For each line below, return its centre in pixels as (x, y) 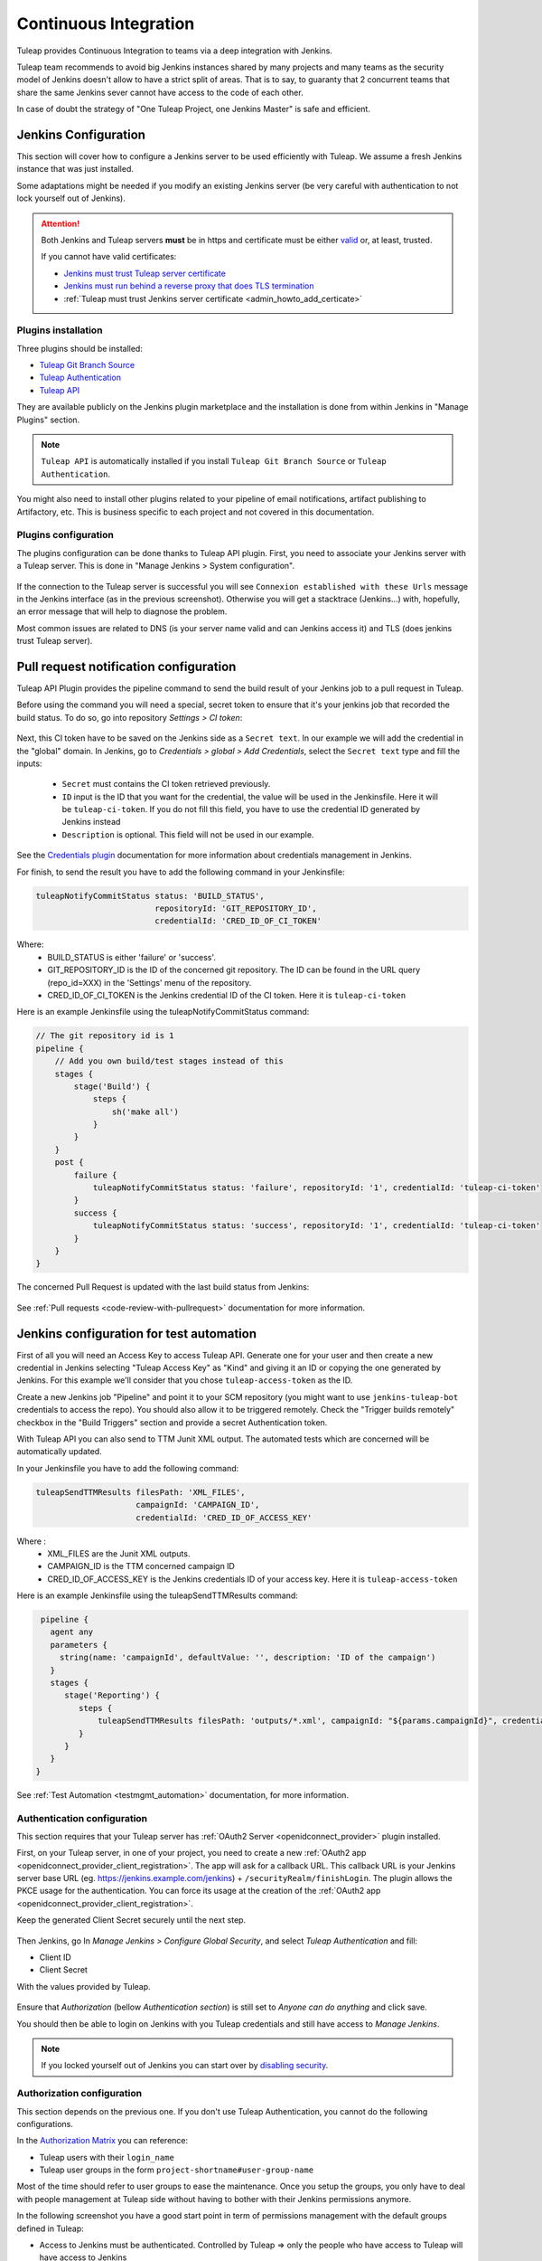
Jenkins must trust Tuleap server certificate (145, 273)
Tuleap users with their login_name (107, 2157)
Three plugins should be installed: (80, 348)
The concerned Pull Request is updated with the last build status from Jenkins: (163, 1287)
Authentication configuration (82, 1818)
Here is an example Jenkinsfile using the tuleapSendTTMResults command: (157, 1595)
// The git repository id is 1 (105, 1036)
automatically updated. (60, 1452)
